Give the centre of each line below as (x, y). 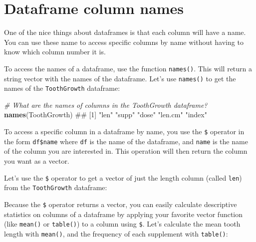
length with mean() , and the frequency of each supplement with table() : (116, 233)
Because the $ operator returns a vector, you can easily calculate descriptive (121, 204)
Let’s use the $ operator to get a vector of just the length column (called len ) (123, 177)
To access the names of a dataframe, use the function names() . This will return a (128, 68)
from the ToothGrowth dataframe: (56, 187)
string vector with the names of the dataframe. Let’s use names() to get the (120, 78)
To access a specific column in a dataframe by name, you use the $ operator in (124, 131)
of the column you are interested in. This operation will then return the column (126, 151)
